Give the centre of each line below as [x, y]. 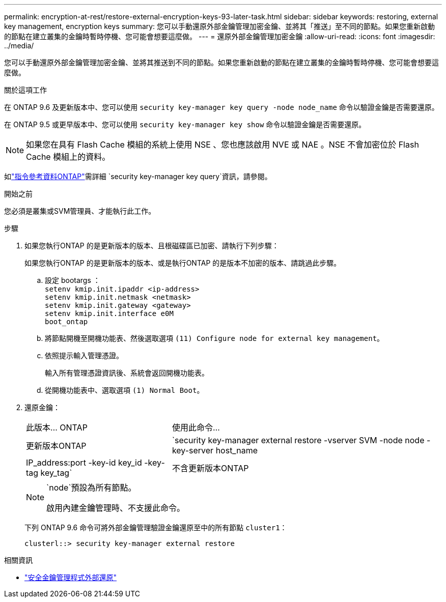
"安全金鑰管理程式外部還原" [71, 577]
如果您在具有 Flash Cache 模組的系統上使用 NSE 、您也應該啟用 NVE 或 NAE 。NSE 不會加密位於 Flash [222, 145]
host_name [236, 450]
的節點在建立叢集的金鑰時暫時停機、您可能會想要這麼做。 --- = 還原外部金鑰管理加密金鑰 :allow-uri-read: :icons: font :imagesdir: [220, 36]
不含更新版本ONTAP [210, 468]
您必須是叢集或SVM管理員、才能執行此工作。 [80, 211]
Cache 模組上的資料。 [68, 157]
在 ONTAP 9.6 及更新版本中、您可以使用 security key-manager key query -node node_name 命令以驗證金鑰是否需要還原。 [221, 107]
